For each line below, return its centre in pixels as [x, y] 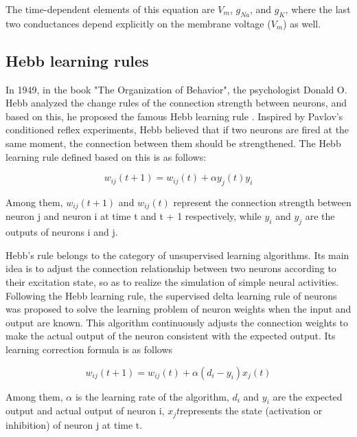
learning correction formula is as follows [89, 349]
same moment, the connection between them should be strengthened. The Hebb [173, 143]
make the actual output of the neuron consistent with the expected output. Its [171, 336]
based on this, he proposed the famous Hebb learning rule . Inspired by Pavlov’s [174, 116]
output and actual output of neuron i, [85, 411]
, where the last [318, 9]
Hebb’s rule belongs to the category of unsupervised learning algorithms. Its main [177, 255]
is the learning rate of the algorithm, [152, 396]
